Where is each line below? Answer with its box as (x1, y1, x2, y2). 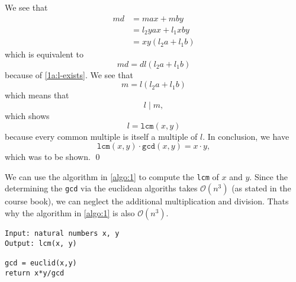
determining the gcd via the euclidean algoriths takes (5, 182, 198, 194)
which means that (5, 89, 69, 101)
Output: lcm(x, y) (5, 239, 77, 248)
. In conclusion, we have (202, 130, 289, 142)
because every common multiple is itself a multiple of (5, 130, 198, 142)
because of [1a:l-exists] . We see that (5, 68, 133, 81)
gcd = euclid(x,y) (5, 258, 77, 267)
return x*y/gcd (5, 268, 65, 277)
